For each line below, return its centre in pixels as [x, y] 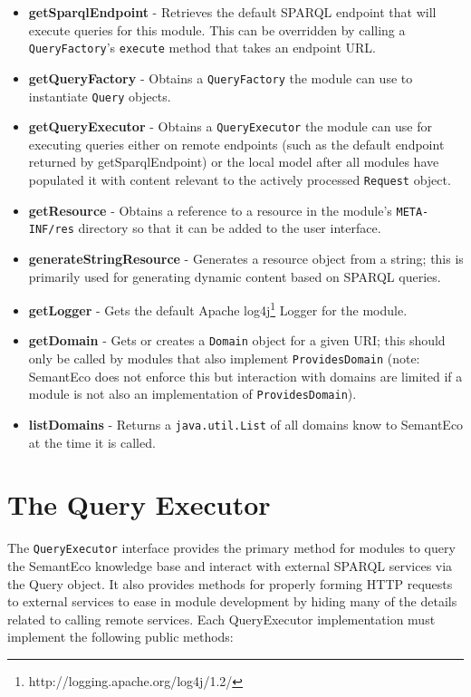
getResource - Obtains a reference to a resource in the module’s [210, 210]
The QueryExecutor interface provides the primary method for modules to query [231, 548]
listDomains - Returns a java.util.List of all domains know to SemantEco [246, 424]
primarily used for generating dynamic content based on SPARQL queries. [235, 276]
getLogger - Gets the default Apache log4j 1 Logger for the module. [218, 309]
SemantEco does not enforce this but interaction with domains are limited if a [245, 376]
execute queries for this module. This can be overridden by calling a [217, 29]
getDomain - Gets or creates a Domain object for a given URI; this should [237, 340]
